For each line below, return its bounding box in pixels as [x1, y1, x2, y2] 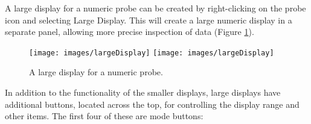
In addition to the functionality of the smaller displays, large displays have [5, 86, 281, 99]
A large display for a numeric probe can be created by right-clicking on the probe [5, 2, 306, 14]
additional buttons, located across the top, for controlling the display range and [5, 98, 300, 110]
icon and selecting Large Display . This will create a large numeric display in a [5, 13, 292, 26]
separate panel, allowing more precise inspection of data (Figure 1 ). [5, 25, 254, 38]
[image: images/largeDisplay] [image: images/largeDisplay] [29, 48, 274, 57]
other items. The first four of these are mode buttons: [5, 110, 204, 122]
